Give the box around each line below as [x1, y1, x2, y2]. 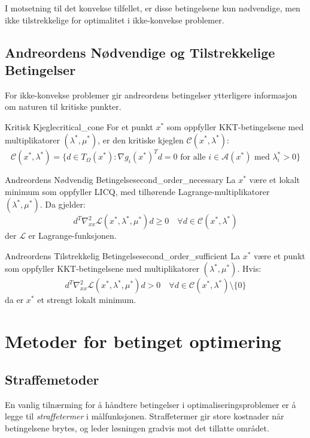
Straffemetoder [5, 370, 99, 388]
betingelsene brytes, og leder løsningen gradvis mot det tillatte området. [5, 421, 269, 434]
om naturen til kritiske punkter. [5, 100, 121, 113]
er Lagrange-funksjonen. [28, 229, 117, 242]
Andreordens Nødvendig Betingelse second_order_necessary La [5, 173, 236, 186]
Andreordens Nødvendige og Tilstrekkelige [5, 43, 275, 61]
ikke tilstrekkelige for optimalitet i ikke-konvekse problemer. [5, 13, 224, 26]
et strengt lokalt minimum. [37, 293, 136, 306]
